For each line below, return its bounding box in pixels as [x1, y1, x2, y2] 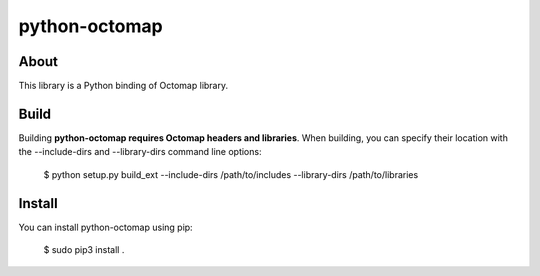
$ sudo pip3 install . [43, 244, 125, 256]
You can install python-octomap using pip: [18, 221, 194, 233]
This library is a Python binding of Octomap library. [18, 80, 229, 92]
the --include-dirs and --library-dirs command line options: [18, 146, 262, 158]
